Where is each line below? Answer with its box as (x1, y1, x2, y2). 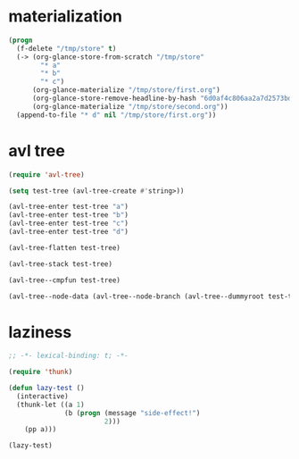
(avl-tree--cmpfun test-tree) (8, 275, 121, 285)
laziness (8, 321, 72, 342)
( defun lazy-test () (8, 384, 86, 393)
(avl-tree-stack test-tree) (8, 259, 113, 269)
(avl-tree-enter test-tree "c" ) (8, 219, 129, 229)
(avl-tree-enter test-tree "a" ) (8, 203, 129, 212)
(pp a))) (24, 425, 57, 434)
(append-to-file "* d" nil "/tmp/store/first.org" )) (16, 110, 217, 120)
